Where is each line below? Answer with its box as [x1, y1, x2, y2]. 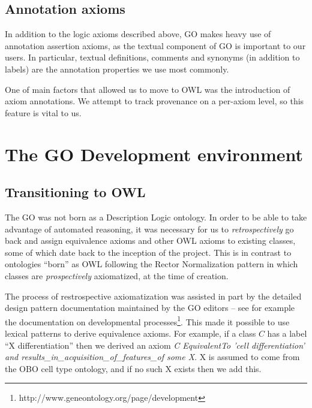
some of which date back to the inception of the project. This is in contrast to [5, 246, 292, 258]
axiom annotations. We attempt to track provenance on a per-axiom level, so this [5, 95, 304, 107]
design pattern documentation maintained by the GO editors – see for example [5, 301, 295, 314]
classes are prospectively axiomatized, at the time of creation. [5, 269, 229, 282]
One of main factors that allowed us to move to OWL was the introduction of [5, 83, 290, 95]
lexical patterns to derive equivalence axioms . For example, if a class [5, 327, 256, 339]
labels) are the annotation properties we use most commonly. [5, 62, 229, 75]
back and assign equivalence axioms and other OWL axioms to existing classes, [5, 234, 296, 247]
